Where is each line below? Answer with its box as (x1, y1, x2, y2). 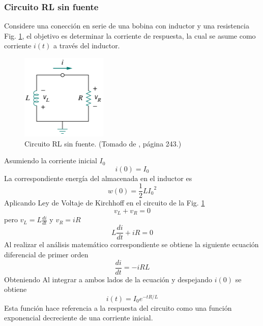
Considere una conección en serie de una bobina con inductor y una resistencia (4, 20, 249, 31)
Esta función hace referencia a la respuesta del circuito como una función (4, 302, 232, 313)
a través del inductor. (53, 40, 120, 51)
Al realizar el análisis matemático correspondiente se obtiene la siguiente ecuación (4, 239, 259, 250)
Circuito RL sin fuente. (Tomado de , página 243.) (24, 138, 182, 149)
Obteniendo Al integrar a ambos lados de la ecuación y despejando (4, 274, 213, 284)
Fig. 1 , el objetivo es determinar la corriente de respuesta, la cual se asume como (4, 30, 256, 41)
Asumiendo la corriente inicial (4, 155, 97, 166)
